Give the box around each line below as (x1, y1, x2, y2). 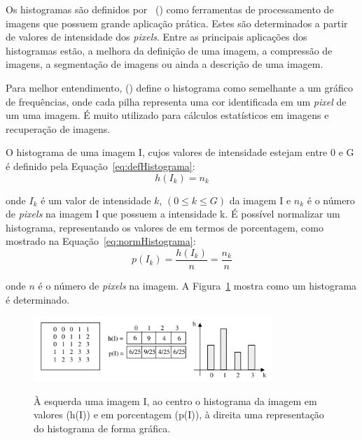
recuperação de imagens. (6, 121, 111, 136)
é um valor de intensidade (41, 192, 151, 207)
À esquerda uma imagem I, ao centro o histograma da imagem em (34, 393, 317, 408)
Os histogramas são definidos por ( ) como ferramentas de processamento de (6, 2, 334, 16)
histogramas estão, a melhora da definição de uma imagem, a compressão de (6, 43, 333, 57)
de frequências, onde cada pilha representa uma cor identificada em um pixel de (6, 94, 347, 108)
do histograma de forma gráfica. (34, 420, 171, 435)
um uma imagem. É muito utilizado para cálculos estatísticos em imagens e (6, 108, 329, 122)
